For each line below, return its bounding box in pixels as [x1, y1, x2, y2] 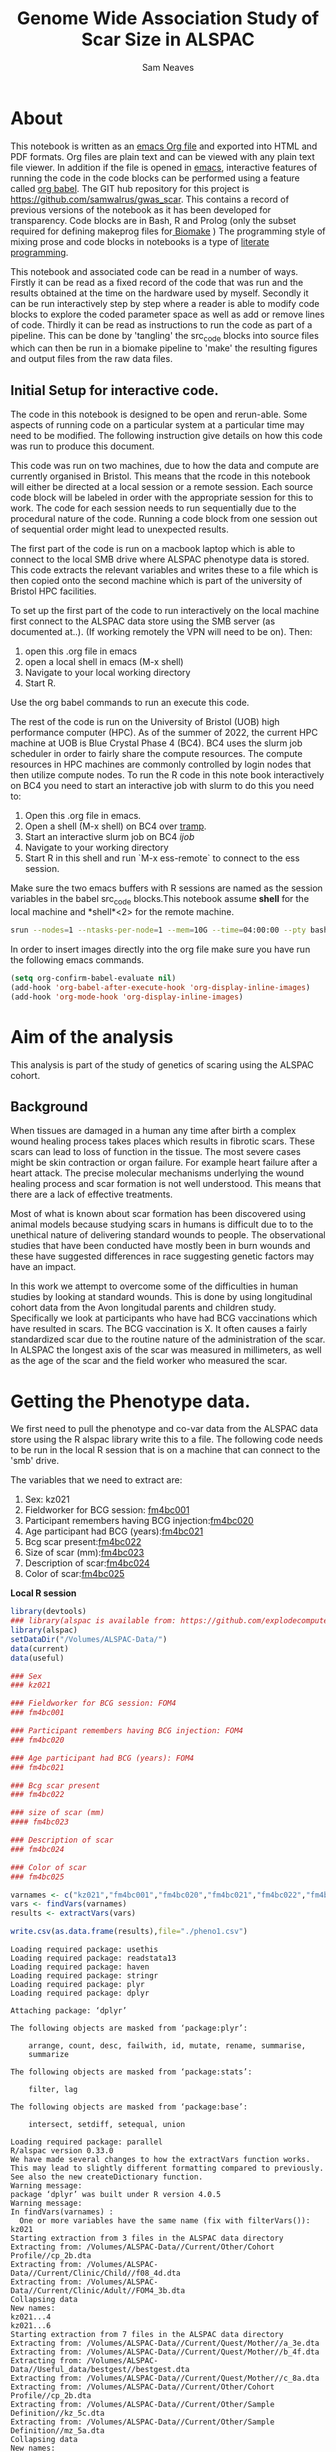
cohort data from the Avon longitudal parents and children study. [10, 1302, 277, 1314]
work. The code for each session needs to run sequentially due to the [10, 502, 297, 514]
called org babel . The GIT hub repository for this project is [10, 182, 250, 194]
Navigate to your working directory [24, 842, 169, 854]
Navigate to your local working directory [24, 667, 191, 679]
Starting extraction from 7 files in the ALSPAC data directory [10, 2330, 284, 2340]
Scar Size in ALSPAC [81, 28, 255, 51]
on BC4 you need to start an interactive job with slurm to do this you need [10, 780, 315, 792]
